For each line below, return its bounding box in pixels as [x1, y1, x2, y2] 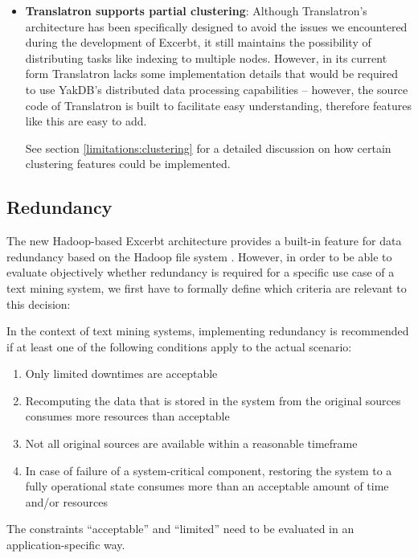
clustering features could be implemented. [25, 155, 231, 172]
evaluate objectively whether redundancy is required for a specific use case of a [6, 264, 395, 281]
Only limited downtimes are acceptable [25, 365, 218, 382]
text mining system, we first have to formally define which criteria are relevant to [6, 279, 407, 296]
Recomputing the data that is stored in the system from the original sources [25, 392, 401, 408]
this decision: [6, 295, 71, 312]
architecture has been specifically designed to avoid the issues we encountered [25, 18, 408, 35]
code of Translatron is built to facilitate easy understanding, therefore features [25, 96, 412, 113]
